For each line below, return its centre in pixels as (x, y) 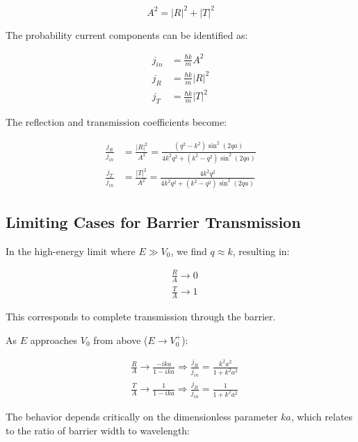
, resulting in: (261, 251)
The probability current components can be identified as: (127, 34)
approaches (54, 339)
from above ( (121, 339)
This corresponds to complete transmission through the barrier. (141, 316)
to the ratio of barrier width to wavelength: (98, 430)
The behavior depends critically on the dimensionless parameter (142, 417)
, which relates (322, 417)
